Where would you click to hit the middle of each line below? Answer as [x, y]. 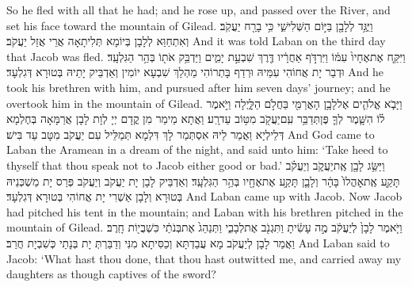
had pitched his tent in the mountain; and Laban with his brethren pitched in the [205, 211]
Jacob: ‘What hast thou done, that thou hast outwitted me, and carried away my [204, 258]
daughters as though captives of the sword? [111, 274]
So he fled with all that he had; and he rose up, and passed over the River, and [198, 10]
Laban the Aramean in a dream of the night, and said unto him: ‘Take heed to [197, 149]
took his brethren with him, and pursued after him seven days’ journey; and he [198, 87]
